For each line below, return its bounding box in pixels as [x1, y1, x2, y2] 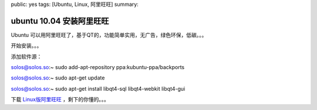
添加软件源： [11, 53, 42, 60]
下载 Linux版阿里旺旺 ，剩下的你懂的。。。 [11, 96, 110, 103]
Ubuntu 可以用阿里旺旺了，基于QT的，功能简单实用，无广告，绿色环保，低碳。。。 [11, 31, 207, 38]
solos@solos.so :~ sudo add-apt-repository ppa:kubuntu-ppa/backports [11, 64, 185, 71]
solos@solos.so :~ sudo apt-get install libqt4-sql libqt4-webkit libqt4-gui [11, 85, 186, 92]
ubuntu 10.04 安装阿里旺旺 [11, 16, 109, 26]
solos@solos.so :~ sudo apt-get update [11, 74, 105, 81]
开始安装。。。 [11, 42, 42, 49]
